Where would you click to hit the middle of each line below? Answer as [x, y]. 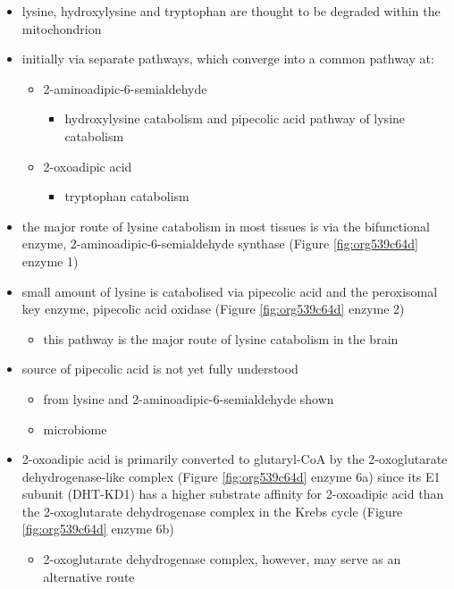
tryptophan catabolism [127, 196]
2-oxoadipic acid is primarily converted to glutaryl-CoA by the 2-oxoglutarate [235, 459]
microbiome [75, 429]
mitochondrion [62, 28]
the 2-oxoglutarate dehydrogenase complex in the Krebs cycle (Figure [212, 511]
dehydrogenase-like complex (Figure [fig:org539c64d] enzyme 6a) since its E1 [231, 476]
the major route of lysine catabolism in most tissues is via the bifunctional [226, 226]
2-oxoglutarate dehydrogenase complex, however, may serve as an [222, 559]
